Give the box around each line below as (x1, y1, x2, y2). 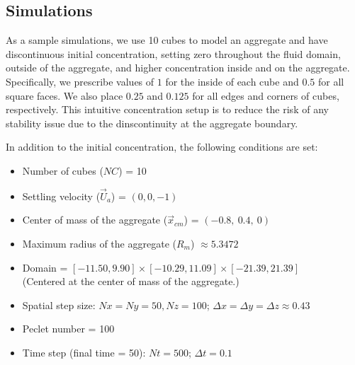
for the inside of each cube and (165, 74, 299, 88)
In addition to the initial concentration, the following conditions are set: (6, 139, 318, 154)
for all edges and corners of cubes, (192, 88, 339, 103)
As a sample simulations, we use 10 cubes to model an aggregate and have (6, 33, 328, 47)
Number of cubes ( (22, 163, 103, 178)
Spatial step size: (22, 297, 96, 312)
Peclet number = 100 (22, 321, 115, 336)
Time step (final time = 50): (22, 344, 146, 359)
